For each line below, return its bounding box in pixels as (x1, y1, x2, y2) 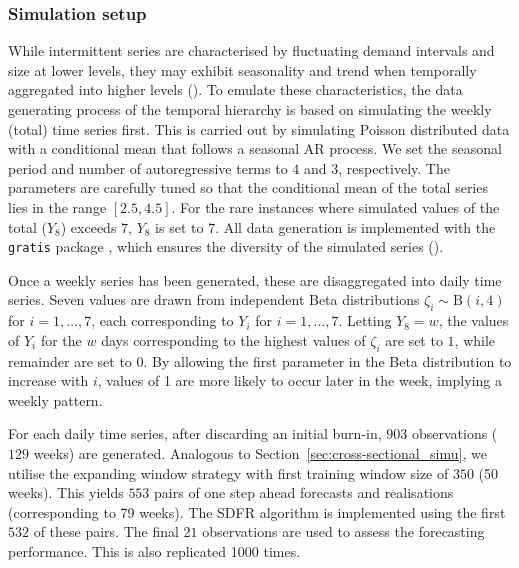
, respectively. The (338, 157, 450, 178)
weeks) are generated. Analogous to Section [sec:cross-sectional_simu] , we (33, 442, 487, 463)
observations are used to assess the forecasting (202, 521, 485, 542)
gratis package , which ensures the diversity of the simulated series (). (8, 236, 444, 257)
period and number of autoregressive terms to (8, 157, 288, 178)
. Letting (338, 310, 392, 331)
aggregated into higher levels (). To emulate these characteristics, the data (8, 79, 463, 100)
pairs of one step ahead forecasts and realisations (154, 482, 454, 503)
